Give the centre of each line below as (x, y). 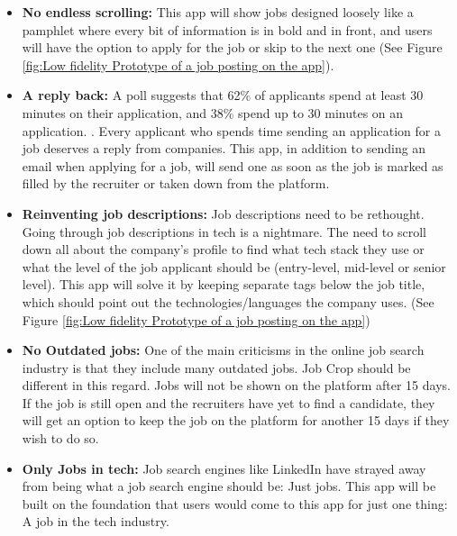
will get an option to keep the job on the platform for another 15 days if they (236, 420)
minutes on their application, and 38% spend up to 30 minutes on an (213, 112)
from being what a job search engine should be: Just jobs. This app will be (229, 486)
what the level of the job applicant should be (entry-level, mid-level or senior (234, 266)
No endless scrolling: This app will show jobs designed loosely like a (218, 12)
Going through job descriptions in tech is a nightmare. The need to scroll (224, 231)
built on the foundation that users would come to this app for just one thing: (235, 503)
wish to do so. (60, 438)
